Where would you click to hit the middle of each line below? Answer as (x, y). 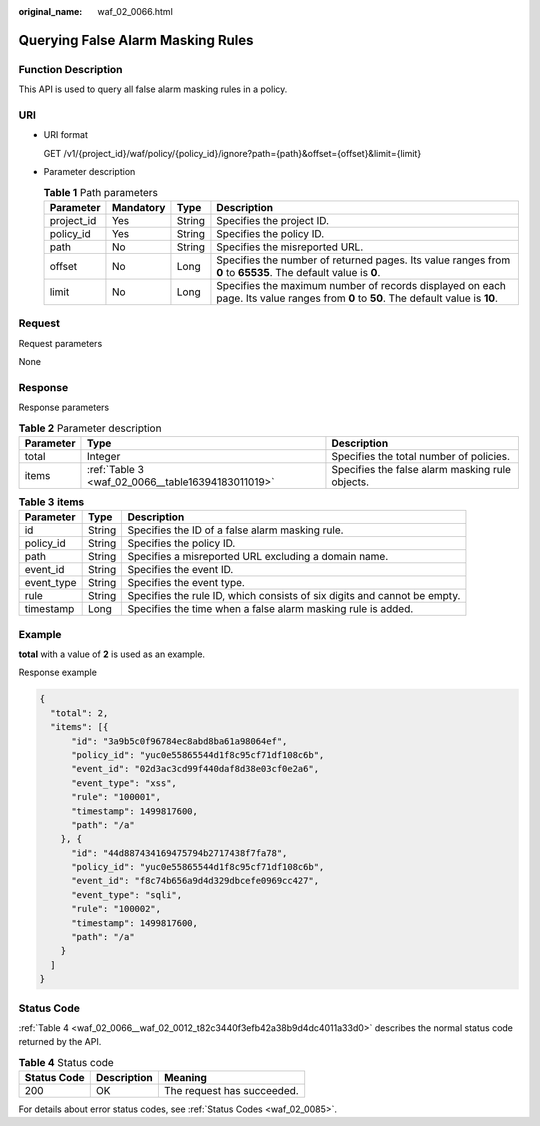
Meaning (185, 1078)
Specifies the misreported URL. (290, 247)
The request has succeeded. (231, 1091)
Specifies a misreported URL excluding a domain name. (258, 557)
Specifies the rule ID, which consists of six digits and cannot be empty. (294, 596)
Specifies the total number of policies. (420, 456)
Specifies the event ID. (180, 570)
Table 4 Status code (66, 1062)
